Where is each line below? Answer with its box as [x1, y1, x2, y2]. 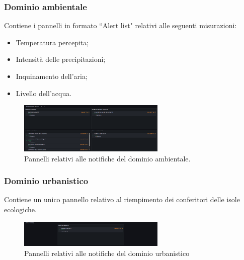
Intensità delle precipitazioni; [16, 54, 106, 64]
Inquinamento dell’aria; [16, 71, 88, 81]
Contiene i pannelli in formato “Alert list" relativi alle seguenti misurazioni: [4, 20, 237, 31]
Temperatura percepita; [16, 37, 89, 47]
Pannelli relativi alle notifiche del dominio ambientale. [24, 153, 191, 163]
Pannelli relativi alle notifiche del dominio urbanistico [24, 247, 190, 258]
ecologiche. [4, 204, 37, 214]
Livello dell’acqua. [16, 88, 72, 98]
